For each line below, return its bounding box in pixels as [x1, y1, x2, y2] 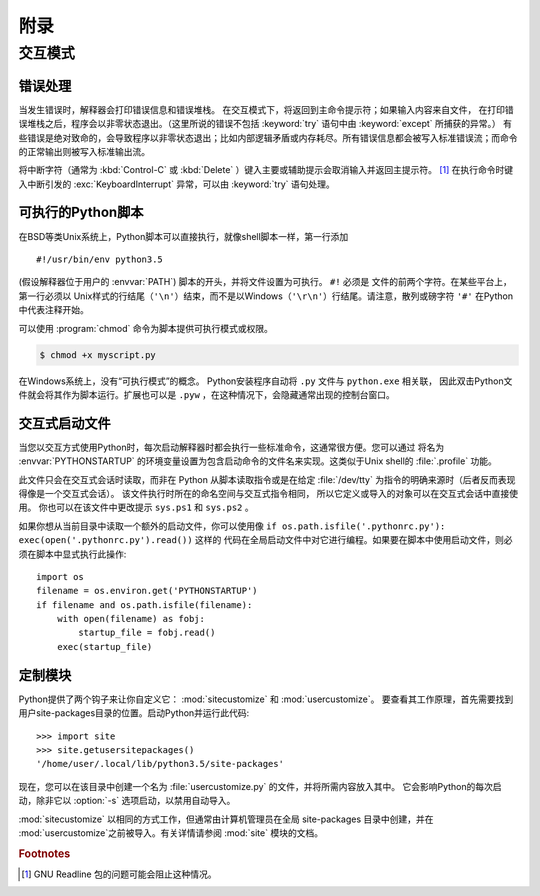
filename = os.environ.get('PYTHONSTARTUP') [36, 585, 259, 597]
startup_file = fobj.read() [78, 627, 216, 639]
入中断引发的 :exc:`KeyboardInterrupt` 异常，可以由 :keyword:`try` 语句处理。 [18, 178, 335, 190]
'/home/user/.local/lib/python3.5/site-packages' [36, 758, 285, 770]
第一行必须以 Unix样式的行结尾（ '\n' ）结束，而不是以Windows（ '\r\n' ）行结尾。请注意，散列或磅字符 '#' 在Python [18, 290, 514, 302]
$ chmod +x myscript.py [39, 349, 157, 360]
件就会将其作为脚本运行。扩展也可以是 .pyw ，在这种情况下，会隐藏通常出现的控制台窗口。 [18, 388, 395, 400]
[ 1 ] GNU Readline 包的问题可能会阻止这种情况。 [21, 868, 217, 880]
